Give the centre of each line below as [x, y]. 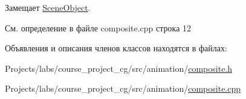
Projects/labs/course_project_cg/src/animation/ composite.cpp [123, 88]
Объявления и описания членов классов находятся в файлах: [116, 48]
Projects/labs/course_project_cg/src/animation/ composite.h [119, 68]
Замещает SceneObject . [48, 7]
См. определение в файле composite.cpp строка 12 [98, 27]
